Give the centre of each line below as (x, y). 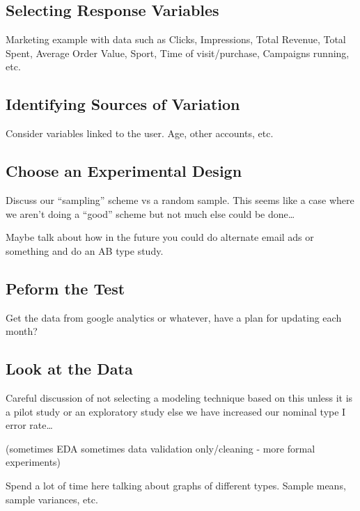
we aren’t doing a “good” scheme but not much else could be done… (150, 213)
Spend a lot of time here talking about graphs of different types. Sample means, (176, 485)
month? (22, 331)
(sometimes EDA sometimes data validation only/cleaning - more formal (161, 448)
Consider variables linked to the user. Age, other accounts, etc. (140, 133)
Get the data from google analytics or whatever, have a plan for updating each (174, 317)
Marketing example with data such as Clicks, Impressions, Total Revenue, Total (176, 39)
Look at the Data (69, 369)
